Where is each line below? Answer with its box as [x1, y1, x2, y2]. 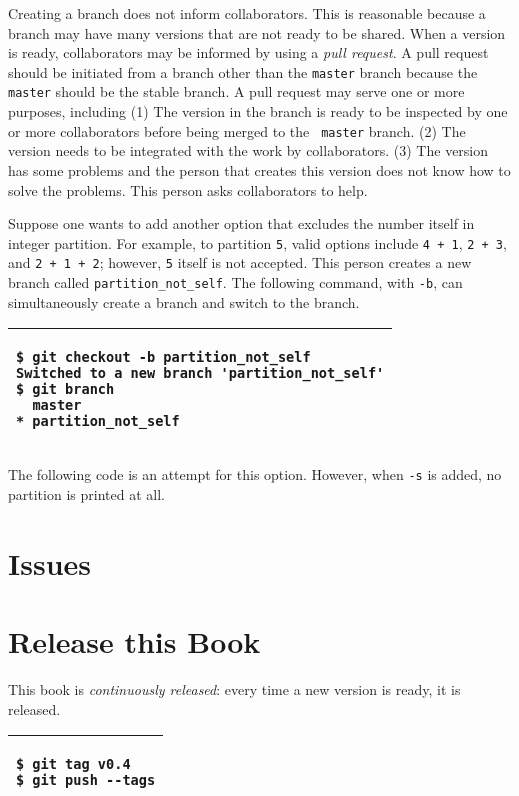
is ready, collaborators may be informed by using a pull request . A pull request [8, 42, 489, 63]
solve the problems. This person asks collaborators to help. [8, 179, 368, 200]
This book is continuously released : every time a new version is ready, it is [8, 679, 461, 700]
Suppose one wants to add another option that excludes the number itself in [8, 213, 475, 234]
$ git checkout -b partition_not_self [16, 349, 311, 366]
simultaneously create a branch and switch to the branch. [8, 291, 360, 312]
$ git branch [16, 381, 115, 398]
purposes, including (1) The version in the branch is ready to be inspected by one [8, 101, 508, 122]
